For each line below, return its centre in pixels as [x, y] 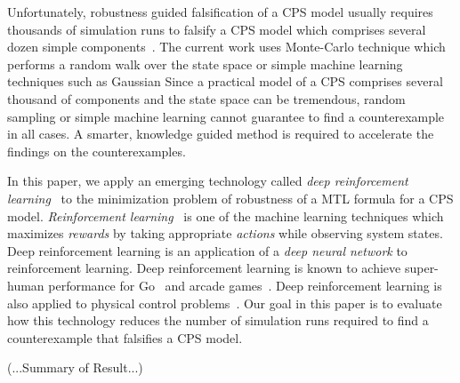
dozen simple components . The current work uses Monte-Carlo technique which [226, 47]
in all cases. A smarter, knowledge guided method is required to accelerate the [221, 134]
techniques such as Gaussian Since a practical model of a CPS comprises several [225, 81]
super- [421, 268]
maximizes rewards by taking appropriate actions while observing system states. [225, 233]
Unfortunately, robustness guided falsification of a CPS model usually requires [220, 12]
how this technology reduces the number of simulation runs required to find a [218, 320]
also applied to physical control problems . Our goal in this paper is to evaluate [225, 303]
